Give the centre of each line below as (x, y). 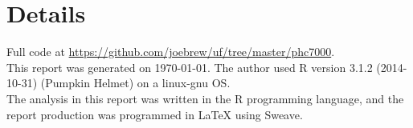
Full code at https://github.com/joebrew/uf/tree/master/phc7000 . (171, 52)
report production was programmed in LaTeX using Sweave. (155, 114)
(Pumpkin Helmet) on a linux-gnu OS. (135, 83)
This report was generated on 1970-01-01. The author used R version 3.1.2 (190, 67)
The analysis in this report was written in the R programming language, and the (205, 98)
